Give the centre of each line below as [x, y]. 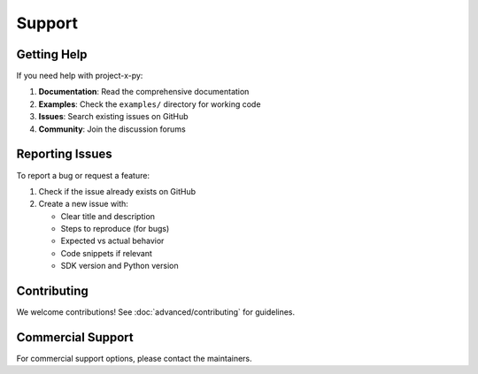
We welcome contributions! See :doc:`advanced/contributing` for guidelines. [156, 312]
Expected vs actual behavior [112, 241]
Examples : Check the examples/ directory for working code [150, 104]
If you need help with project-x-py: [80, 76]
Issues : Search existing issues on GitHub [114, 117]
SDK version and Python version [119, 266]
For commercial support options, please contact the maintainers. [134, 359]
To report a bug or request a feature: [83, 175]
